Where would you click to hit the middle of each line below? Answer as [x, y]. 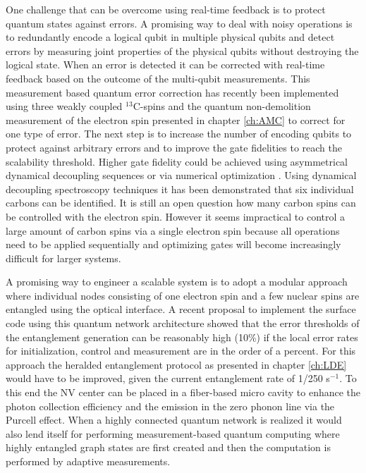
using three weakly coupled [64, 106]
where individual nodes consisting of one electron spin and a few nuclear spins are [183, 295]
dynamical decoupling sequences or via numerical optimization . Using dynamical [181, 175]
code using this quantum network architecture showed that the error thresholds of [183, 323]
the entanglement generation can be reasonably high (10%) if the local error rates [182, 337]
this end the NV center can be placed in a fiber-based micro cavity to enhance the [183, 392]
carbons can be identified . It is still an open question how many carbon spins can [181, 203]
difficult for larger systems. [63, 258]
